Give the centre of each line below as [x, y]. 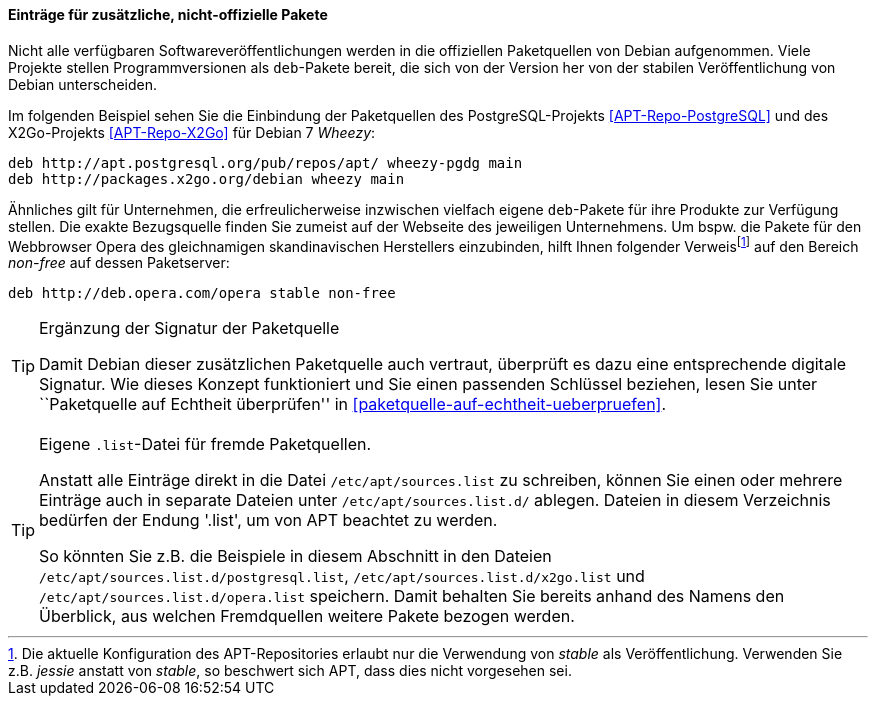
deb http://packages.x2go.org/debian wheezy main [206, 178]
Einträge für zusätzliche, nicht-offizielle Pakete [168, 14]
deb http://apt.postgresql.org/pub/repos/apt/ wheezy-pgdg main [265, 162]
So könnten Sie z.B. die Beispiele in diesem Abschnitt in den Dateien [295, 556]
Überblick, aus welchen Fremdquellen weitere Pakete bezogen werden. [307, 616]
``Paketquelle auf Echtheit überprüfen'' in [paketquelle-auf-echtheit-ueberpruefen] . [353, 404]
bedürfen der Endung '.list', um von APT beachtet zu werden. [268, 520]
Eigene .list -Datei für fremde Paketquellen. [205, 444]
